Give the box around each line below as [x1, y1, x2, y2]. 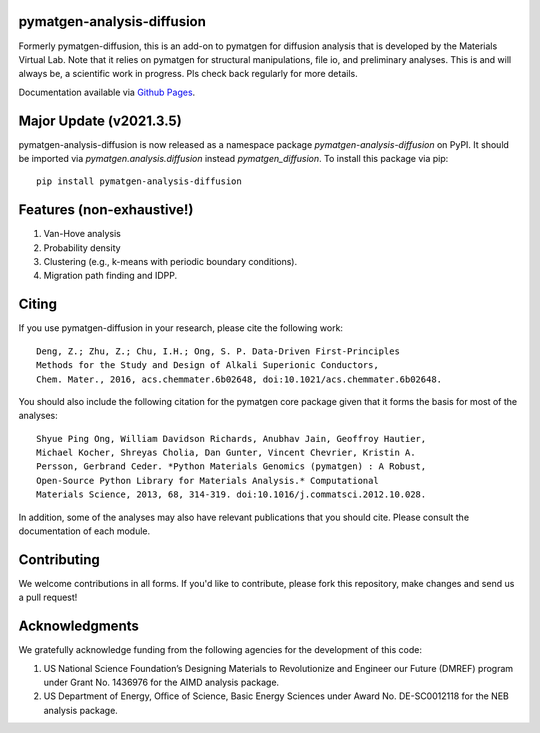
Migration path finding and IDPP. [43, 270, 178, 282]
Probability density [43, 241, 121, 254]
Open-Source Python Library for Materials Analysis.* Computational [36, 475, 379, 486]
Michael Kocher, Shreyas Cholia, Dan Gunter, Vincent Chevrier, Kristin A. [36, 447, 416, 459]
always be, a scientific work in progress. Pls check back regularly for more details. [18, 68, 359, 80]
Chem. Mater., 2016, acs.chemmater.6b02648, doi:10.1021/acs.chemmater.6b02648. [36, 373, 443, 385]
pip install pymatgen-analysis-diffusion [36, 176, 242, 187]
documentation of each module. [18, 525, 151, 537]
